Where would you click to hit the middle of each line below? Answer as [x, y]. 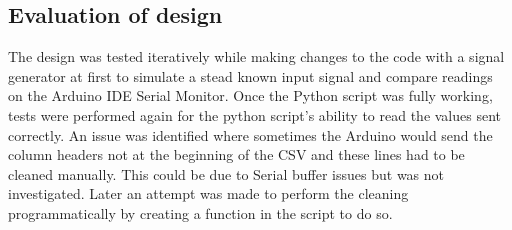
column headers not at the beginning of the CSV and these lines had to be [236, 154]
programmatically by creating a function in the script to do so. [200, 212]
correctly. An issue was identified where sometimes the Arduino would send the [250, 134]
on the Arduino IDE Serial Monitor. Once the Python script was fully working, [250, 95]
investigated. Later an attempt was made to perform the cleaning [208, 193]
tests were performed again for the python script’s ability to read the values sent [255, 114]
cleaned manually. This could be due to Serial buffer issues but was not [226, 173]
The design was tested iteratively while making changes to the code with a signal [256, 56]
